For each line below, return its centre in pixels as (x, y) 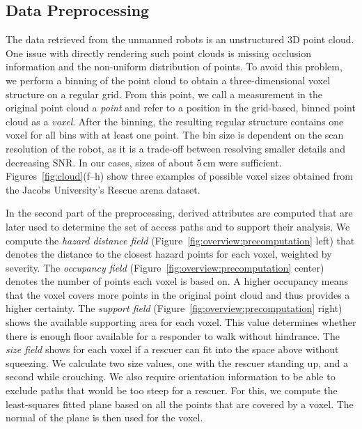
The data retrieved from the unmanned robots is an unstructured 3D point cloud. (180, 39)
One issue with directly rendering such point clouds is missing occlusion (159, 53)
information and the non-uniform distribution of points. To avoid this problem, (174, 67)
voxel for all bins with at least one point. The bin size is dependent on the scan (175, 135)
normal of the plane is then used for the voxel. (104, 418)
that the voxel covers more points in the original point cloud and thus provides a (178, 294)
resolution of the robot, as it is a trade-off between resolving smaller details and (175, 148)
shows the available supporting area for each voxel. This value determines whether (181, 322)
